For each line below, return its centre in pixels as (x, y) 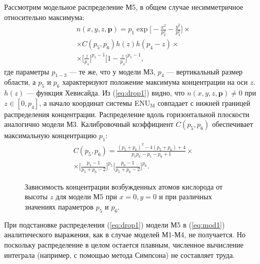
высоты (36, 196)
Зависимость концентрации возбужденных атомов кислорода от (124, 186)
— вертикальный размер (205, 71)
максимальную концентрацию (50, 135)
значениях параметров (59, 207)
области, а (20, 82)
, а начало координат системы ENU (95, 102)
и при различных (185, 196)
